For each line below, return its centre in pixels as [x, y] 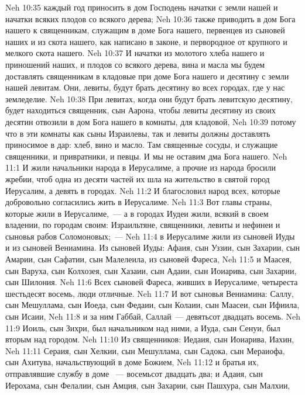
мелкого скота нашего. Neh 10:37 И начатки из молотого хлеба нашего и [135, 53]
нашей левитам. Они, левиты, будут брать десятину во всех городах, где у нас [145, 87]
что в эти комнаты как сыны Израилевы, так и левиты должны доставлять [138, 133]
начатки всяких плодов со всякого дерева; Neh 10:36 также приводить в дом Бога [150, 18]
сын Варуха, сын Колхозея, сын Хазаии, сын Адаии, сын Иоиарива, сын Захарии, [151, 270]
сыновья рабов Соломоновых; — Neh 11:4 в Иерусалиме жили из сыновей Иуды [150, 236]
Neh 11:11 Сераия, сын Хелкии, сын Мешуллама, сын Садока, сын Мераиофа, [145, 350]
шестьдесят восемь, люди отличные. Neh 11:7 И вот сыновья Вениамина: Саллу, [150, 293]
